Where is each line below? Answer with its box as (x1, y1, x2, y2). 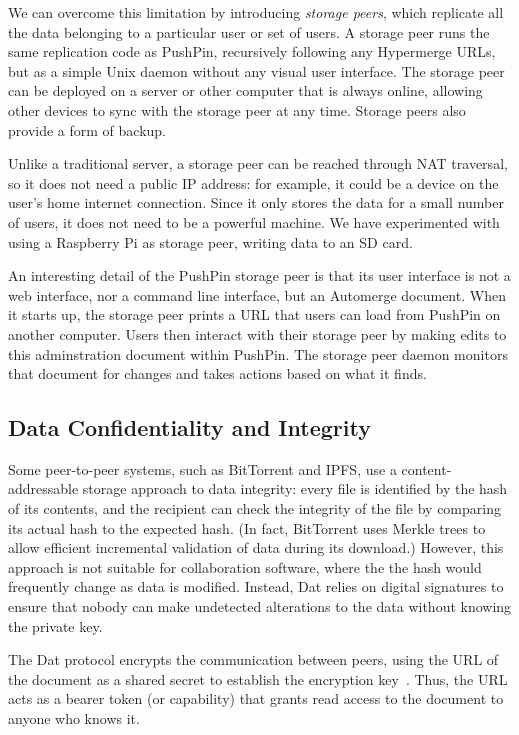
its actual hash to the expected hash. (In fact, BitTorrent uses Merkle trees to (8, 517, 486, 538)
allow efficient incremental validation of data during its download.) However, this (8, 537, 504, 558)
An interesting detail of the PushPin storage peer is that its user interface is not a (8, 265, 511, 286)
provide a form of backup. (8, 119, 166, 140)
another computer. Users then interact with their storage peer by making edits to (8, 323, 507, 344)
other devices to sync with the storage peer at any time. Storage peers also (8, 99, 466, 120)
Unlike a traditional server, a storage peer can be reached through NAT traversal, (8, 153, 508, 174)
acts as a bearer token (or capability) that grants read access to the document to (8, 688, 504, 709)
